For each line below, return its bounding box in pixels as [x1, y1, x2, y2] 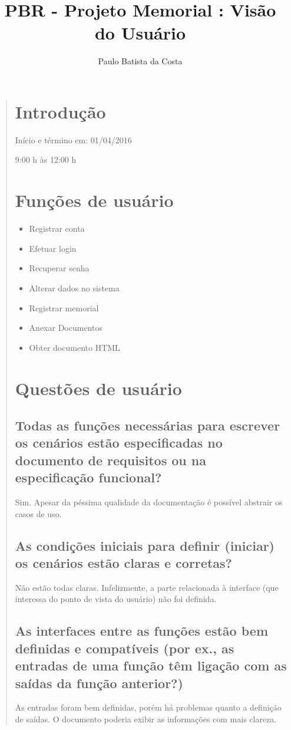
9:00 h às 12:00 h [15, 153, 77, 166]
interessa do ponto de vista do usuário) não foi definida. [15, 593, 217, 605]
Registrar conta [29, 222, 85, 235]
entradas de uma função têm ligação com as [15, 656, 287, 675]
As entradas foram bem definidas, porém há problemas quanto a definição [15, 701, 282, 713]
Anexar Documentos [29, 321, 102, 334]
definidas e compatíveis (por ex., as [15, 639, 234, 657]
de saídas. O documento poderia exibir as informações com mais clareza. [15, 713, 277, 725]
